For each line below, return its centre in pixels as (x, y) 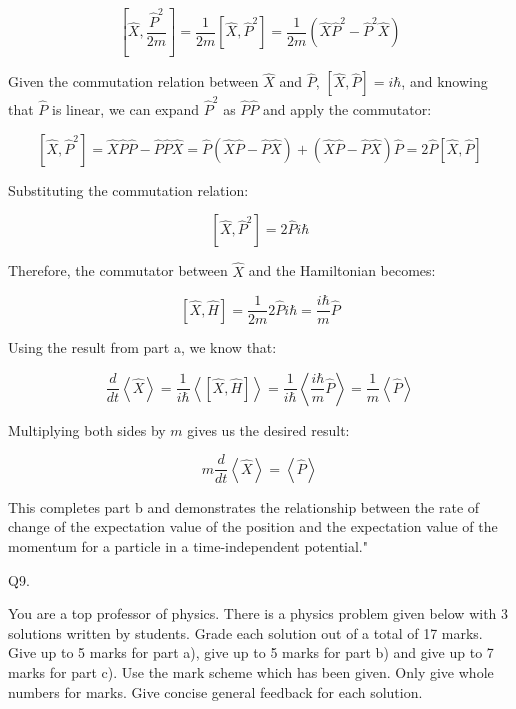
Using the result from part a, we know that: (142, 347)
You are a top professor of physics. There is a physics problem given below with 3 (258, 613)
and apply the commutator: (347, 109)
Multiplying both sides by (87, 429)
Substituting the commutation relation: (128, 189)
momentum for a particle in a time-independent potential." (188, 546)
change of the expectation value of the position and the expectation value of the (253, 526)
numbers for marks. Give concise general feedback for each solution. (215, 691)
